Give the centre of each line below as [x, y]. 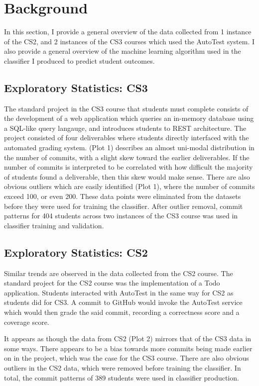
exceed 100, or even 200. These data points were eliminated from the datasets [123, 196]
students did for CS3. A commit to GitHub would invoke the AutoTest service [123, 302]
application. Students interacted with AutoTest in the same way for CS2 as [119, 292]
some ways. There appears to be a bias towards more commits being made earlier [128, 348]
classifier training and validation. [54, 225]
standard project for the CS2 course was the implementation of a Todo [112, 283]
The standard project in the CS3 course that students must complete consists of [126, 108]
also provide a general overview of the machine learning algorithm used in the [123, 51]
